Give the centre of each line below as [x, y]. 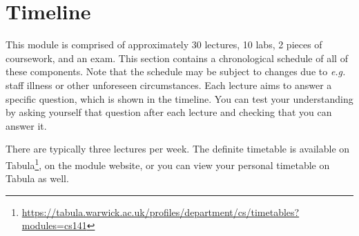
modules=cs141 [54, 225]
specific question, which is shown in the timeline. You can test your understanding [179, 98]
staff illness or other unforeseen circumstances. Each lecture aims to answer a [169, 85]
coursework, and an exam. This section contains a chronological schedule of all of [177, 58]
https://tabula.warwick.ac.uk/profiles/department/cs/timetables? [161, 212]
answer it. [26, 125]
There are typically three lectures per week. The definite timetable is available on [178, 149]
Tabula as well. [37, 178]
